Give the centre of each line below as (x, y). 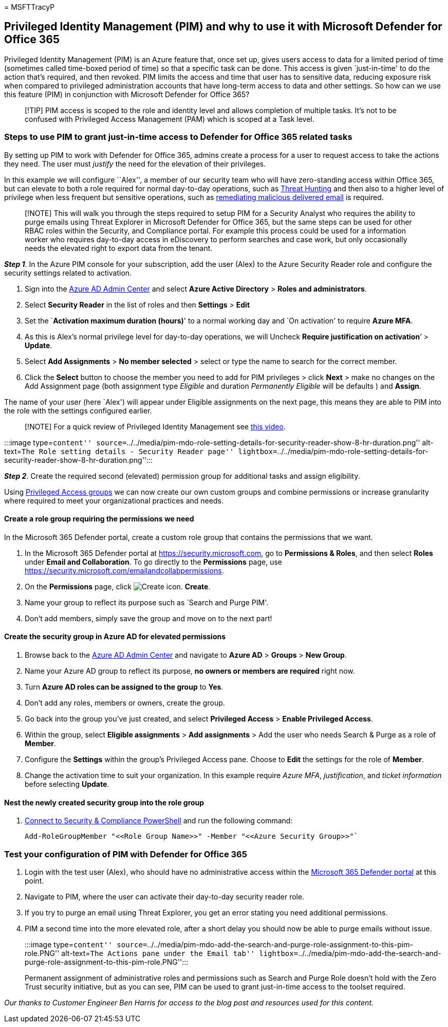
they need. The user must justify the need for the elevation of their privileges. (135, 164)
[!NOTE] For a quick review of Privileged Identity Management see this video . (155, 426)
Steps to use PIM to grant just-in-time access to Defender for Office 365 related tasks (178, 137)
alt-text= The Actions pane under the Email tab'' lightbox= (180, 953)
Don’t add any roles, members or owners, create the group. (125, 703)
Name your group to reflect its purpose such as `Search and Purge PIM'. (147, 602)
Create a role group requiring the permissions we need (99, 519)
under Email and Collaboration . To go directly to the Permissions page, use (153, 562)
